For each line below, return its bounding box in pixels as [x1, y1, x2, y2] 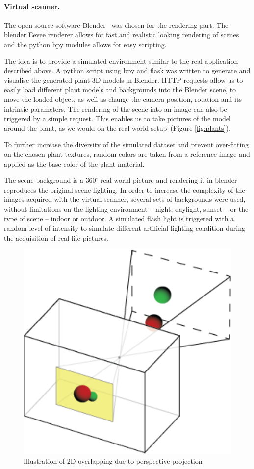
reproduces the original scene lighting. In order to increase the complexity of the [4, 184, 245, 195]
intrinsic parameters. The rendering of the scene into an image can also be [4, 103, 227, 114]
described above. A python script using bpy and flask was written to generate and [4, 65, 251, 75]
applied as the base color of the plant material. [4, 158, 145, 169]
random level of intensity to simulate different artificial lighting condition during [4, 223, 245, 233]
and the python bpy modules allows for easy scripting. [4, 39, 167, 49]
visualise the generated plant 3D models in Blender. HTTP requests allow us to [4, 74, 243, 85]
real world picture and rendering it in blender [101, 175, 237, 185]
